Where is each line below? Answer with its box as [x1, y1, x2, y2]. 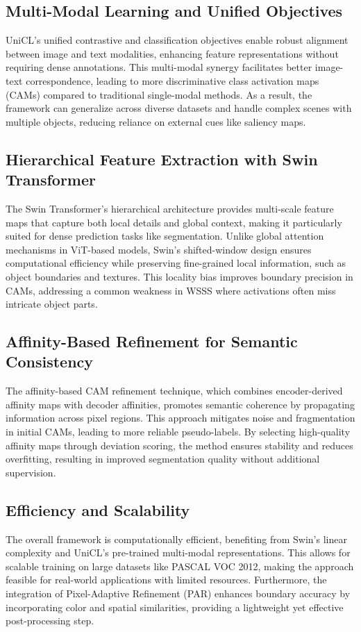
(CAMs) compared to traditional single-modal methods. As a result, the [6, 87, 312, 101]
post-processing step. [6, 613, 94, 628]
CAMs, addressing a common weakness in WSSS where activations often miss [6, 283, 336, 297]
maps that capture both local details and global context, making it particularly [6, 215, 342, 229]
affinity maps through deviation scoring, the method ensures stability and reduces [6, 438, 353, 452]
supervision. [6, 465, 56, 479]
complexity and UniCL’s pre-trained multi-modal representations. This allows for [6, 545, 351, 560]
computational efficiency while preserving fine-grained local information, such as [6, 256, 346, 270]
